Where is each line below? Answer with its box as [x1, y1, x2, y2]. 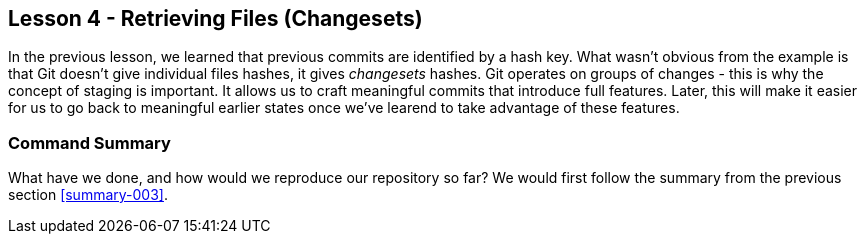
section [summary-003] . [8, 186, 168, 204]
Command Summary [8, 132, 171, 153]
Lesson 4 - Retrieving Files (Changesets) [8, 6, 423, 31]
